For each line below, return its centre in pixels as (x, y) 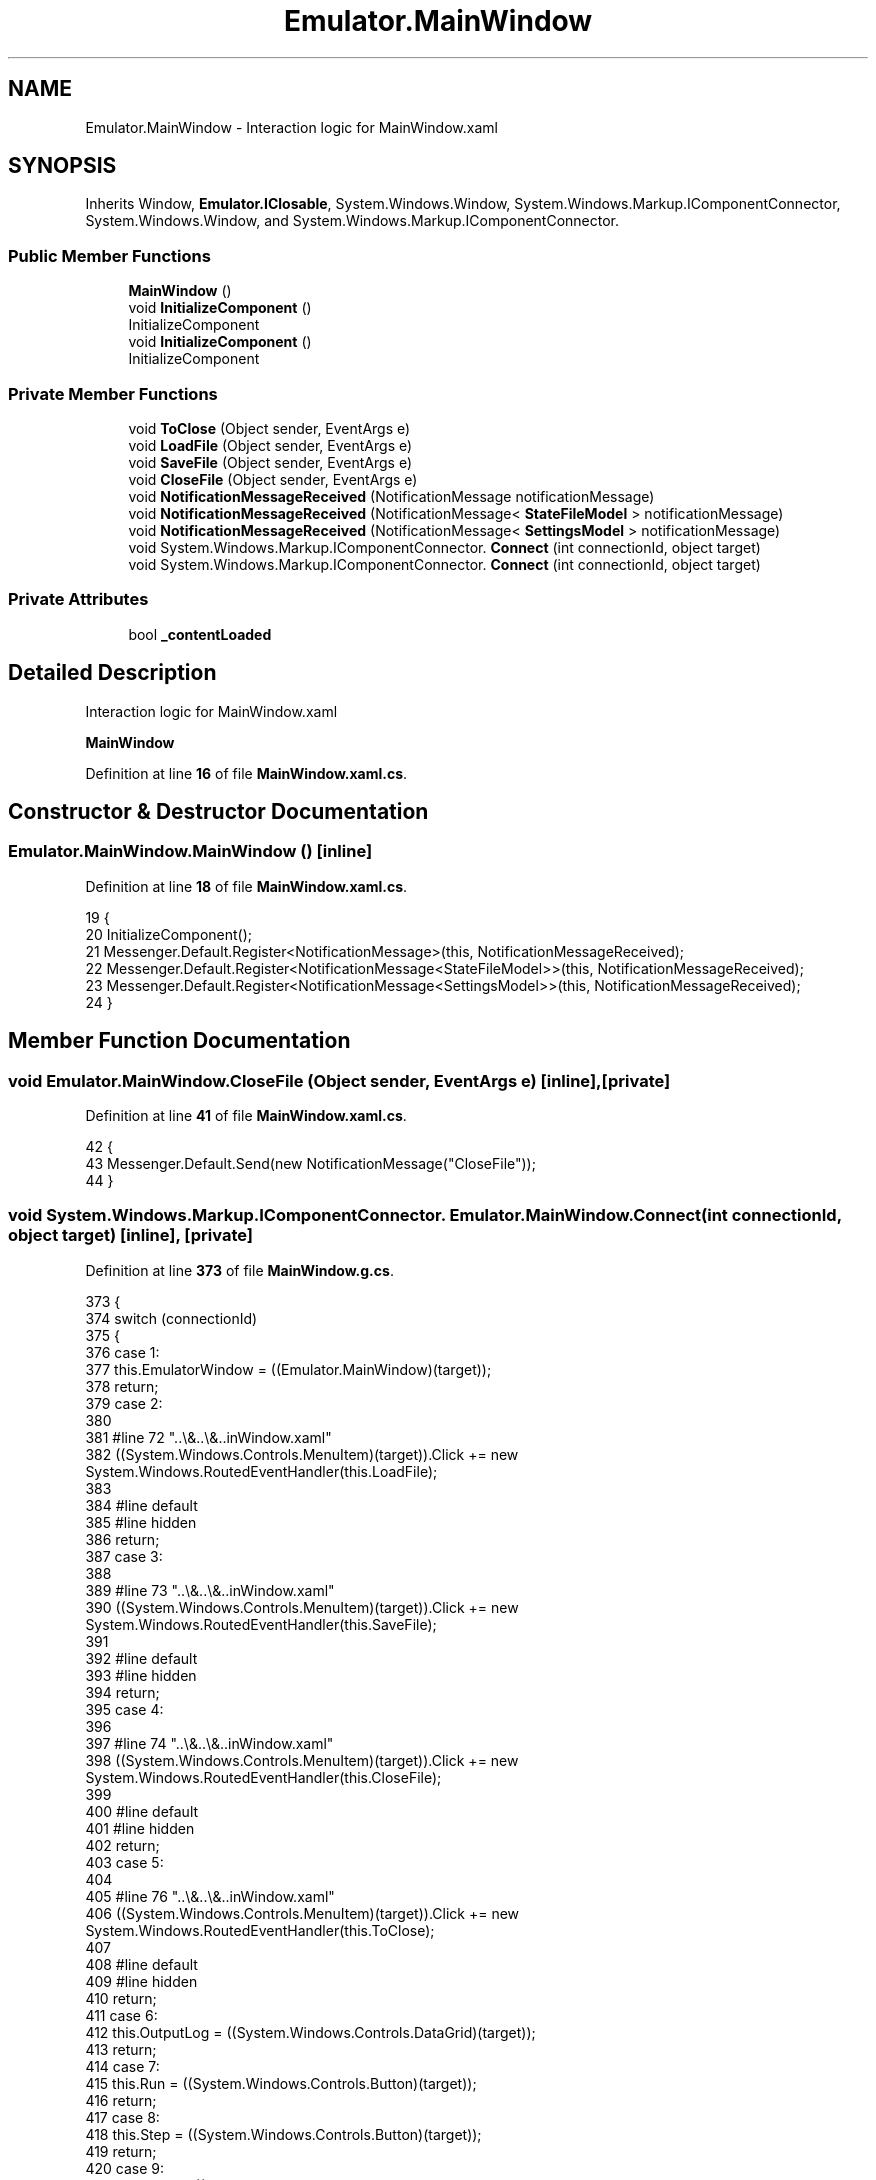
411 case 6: (121, 2015)
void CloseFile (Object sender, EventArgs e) (273, 479)
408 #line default (141, 1964)
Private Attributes (78, 599)
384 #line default (141, 1505)
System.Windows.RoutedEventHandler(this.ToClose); (260, 1930)
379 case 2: (124, 1403)
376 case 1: (122, 1352)
